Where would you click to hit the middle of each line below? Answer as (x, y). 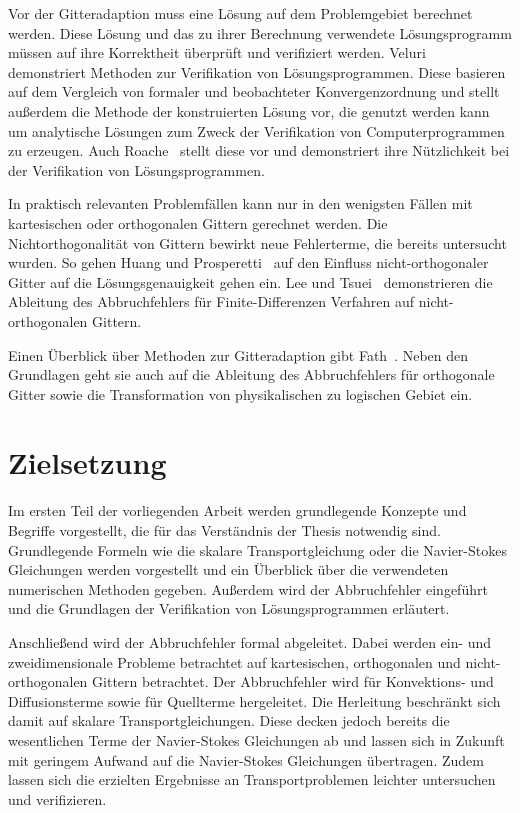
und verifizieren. (57, 798)
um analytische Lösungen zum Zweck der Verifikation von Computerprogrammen (256, 130)
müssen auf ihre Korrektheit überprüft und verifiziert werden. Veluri (217, 52)
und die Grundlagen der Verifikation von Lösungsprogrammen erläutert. (229, 608)
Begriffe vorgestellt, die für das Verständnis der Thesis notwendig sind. (224, 530)
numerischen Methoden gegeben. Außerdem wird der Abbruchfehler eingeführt (248, 588)
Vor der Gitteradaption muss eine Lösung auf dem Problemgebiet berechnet (240, 13)
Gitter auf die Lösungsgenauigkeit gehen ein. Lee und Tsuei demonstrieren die (250, 281)
